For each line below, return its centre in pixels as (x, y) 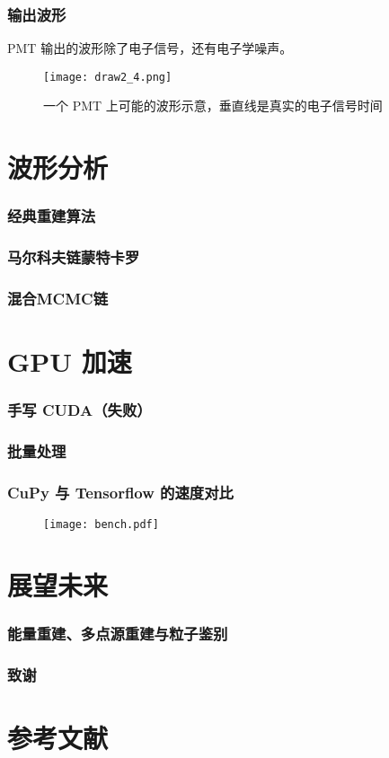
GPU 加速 (70, 361)
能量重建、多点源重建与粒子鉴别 (118, 634)
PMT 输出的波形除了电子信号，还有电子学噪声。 (150, 48)
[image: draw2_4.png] (108, 77)
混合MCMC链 (57, 299)
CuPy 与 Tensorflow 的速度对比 (120, 492)
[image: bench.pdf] (101, 525)
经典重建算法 (52, 216)
